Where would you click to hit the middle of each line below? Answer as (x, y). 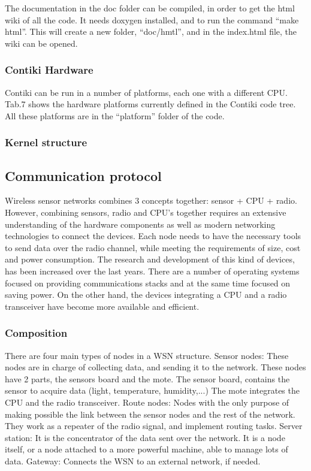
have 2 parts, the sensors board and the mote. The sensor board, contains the (147, 378)
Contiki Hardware (49, 70)
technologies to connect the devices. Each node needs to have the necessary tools (153, 236)
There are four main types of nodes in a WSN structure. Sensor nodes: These (147, 355)
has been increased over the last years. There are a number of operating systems (152, 271)
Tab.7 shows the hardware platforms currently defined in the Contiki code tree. (150, 104)
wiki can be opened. (41, 43)
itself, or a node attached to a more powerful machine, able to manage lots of (147, 449)
